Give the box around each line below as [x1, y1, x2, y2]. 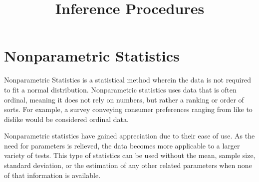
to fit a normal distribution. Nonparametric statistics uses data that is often [4, 84, 237, 94]
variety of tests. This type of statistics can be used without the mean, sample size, [4, 150, 256, 160]
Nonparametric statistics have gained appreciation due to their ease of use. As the [4, 130, 255, 141]
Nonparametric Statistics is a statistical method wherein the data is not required [4, 74, 251, 85]
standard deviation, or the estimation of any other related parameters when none [4, 160, 252, 170]
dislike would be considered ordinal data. [4, 113, 129, 124]
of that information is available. [4, 169, 101, 180]
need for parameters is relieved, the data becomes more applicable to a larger [4, 140, 240, 150]
